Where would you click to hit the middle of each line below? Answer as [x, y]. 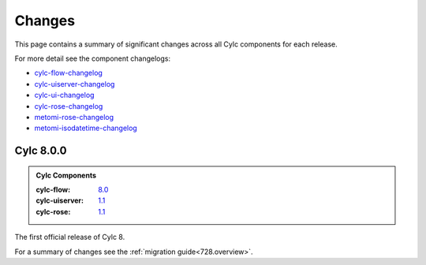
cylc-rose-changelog [69, 106]
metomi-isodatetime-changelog [86, 128]
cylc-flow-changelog [68, 73]
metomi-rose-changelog [74, 117]
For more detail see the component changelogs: [93, 58]
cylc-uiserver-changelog [75, 84]
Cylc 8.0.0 [41, 151]
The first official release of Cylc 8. [70, 237]
